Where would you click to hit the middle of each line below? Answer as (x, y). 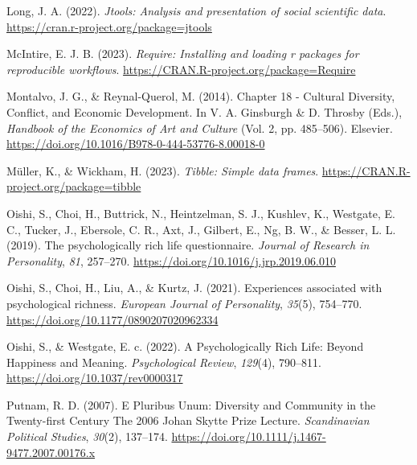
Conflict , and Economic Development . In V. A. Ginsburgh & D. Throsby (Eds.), (204, 111)
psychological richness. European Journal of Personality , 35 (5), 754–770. (184, 303)
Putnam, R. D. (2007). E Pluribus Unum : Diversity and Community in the (191, 404)
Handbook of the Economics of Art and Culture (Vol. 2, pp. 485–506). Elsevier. (200, 128)
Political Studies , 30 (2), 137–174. (87, 436)
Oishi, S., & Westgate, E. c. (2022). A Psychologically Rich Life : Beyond (185, 346)
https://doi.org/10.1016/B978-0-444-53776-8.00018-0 (136, 144)
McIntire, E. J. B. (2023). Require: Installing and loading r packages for (183, 53)
